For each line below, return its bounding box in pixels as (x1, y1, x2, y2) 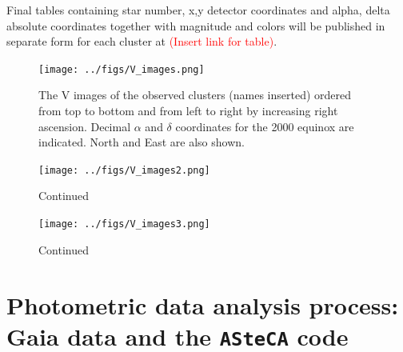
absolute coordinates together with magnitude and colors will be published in (6, 17, 385, 34)
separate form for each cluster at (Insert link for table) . (6, 33, 277, 50)
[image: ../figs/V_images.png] (38, 63, 205, 75)
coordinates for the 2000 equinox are (175, 118, 354, 134)
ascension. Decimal (38, 118, 131, 134)
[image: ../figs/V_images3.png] (38, 218, 210, 230)
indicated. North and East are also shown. (38, 134, 245, 150)
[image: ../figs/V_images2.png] (38, 164, 210, 176)
